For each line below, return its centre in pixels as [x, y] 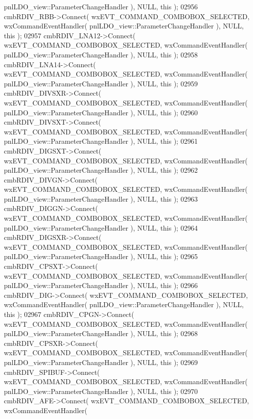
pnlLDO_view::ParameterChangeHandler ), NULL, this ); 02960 [101, 112]
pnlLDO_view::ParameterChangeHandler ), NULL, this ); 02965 [101, 256]
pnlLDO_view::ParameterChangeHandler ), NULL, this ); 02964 [101, 227]
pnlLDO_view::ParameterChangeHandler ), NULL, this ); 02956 [101, 6]
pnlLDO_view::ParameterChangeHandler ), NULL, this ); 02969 [101, 362]
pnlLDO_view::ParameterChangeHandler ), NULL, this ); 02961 [101, 141]
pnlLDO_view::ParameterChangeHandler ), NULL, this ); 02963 [101, 198]
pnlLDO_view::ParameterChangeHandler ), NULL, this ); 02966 [101, 285]
